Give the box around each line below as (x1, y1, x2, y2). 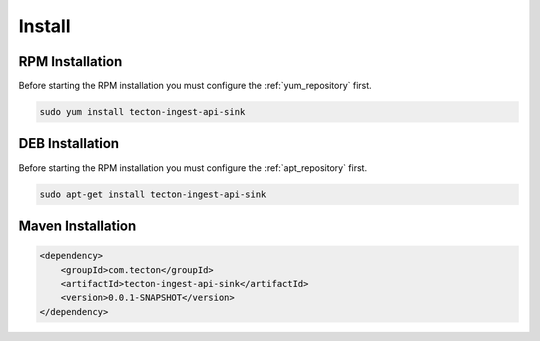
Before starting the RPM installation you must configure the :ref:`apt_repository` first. (18, 161, 368, 174)
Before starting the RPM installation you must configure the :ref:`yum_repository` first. (18, 80, 372, 92)
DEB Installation (18, 135, 120, 152)
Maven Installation (18, 217, 137, 234)
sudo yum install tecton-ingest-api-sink (39, 106, 246, 118)
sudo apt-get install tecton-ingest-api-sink (39, 188, 267, 200)
